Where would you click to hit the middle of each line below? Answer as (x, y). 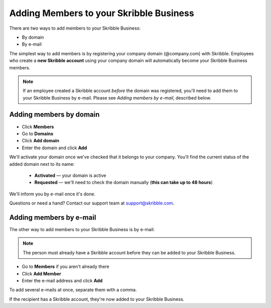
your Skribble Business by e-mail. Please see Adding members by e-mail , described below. (117, 97)
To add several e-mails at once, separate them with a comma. (73, 290)
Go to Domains (38, 134)
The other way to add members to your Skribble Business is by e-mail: (82, 229)
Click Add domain (41, 141)
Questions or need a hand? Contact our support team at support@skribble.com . (92, 203)
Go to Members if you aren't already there (66, 267)
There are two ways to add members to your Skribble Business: (75, 28)
